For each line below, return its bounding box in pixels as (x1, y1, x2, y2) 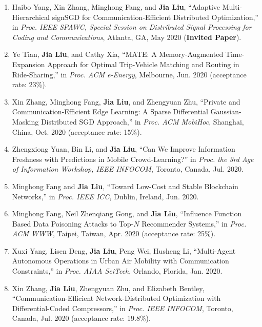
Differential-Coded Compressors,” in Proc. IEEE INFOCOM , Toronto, (12, 302, 233, 313)
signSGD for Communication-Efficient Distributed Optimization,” (52, 11, 258, 22)
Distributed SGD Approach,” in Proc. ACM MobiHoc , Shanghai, (41, 116, 244, 127)
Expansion (12, 58, 45, 69)
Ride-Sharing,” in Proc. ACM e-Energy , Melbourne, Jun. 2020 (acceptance (12, 69, 247, 79)
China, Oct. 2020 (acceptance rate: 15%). (12, 126, 142, 137)
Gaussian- (210, 106, 241, 117)
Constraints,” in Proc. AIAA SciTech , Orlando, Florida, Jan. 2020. (12, 265, 223, 276)
